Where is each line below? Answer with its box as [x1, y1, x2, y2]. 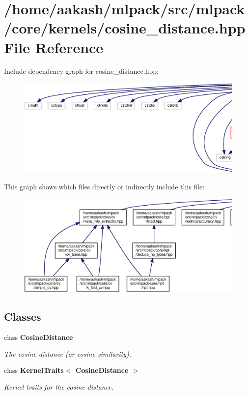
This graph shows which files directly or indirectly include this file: [4, 181, 205, 191]
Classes [4, 309, 41, 324]
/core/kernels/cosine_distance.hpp [4, 18, 246, 38]
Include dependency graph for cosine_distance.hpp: [4, 65, 159, 76]
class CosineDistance [4, 332, 73, 342]
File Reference [4, 37, 104, 57]
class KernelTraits [4, 365, 64, 375]
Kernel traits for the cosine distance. [4, 382, 114, 392]
